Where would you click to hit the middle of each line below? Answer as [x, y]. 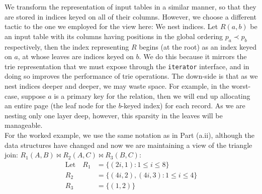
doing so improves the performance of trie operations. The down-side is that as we [131, 76]
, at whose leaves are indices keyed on [76, 56]
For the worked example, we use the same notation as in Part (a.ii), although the [129, 135]
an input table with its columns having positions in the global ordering [114, 36]
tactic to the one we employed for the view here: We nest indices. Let [111, 26]
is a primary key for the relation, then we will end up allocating [152, 95]
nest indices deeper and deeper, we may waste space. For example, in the [117, 86]
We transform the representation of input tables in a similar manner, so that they [130, 7]
